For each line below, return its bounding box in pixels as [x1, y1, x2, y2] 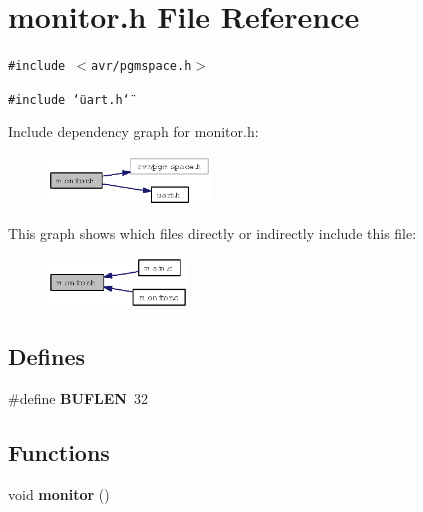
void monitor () [8, 483, 110, 504]
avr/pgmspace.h [91, 59, 192, 74]
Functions [8, 436, 110, 467]
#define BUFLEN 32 [8, 387, 148, 408]
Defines [8, 340, 86, 371]
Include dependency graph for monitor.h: [8, 121, 259, 142]
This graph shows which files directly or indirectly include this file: [8, 222, 417, 243]
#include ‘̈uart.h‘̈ [8, 92, 130, 107]
